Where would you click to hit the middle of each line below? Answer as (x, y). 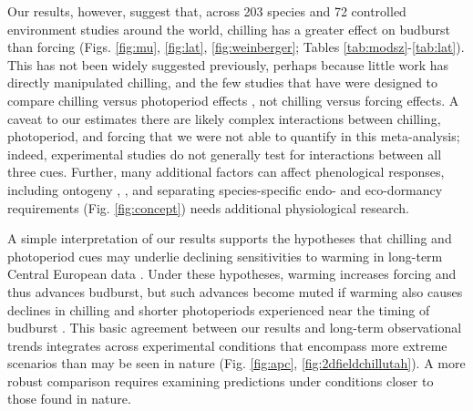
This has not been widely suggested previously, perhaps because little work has (228, 64)
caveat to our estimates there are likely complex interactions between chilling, (224, 118)
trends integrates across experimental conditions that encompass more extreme (227, 345)
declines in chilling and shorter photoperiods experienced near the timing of (219, 309)
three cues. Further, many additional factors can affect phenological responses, (226, 172)
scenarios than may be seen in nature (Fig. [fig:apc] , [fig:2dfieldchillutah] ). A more (236, 363)
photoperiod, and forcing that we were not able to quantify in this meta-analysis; (234, 136)
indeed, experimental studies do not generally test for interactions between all (225, 154)
